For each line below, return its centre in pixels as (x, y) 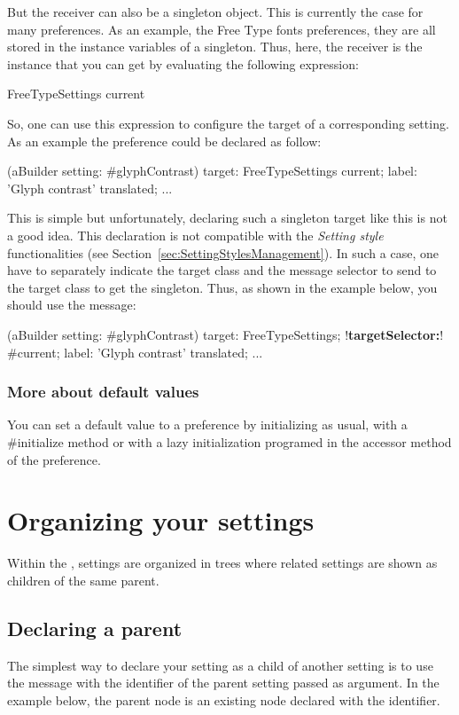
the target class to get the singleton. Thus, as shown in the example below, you (222, 287)
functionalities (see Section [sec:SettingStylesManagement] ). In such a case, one (223, 252)
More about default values (103, 392)
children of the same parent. (83, 580)
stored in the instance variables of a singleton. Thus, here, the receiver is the (215, 47)
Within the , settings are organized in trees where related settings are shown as (222, 563)
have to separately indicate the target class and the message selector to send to (222, 270)
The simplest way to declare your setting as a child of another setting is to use (220, 665)
